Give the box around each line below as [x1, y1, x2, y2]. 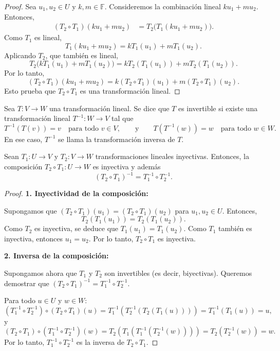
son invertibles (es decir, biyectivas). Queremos [104, 268, 252, 278]
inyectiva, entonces [4, 233, 63, 243]
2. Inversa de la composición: [4, 250, 109, 261]
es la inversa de [76, 337, 124, 347]
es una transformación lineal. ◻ [80, 85, 180, 96]
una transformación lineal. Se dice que [49, 102, 170, 113]
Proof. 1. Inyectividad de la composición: [4, 188, 148, 199]
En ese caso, [4, 133, 43, 144]
